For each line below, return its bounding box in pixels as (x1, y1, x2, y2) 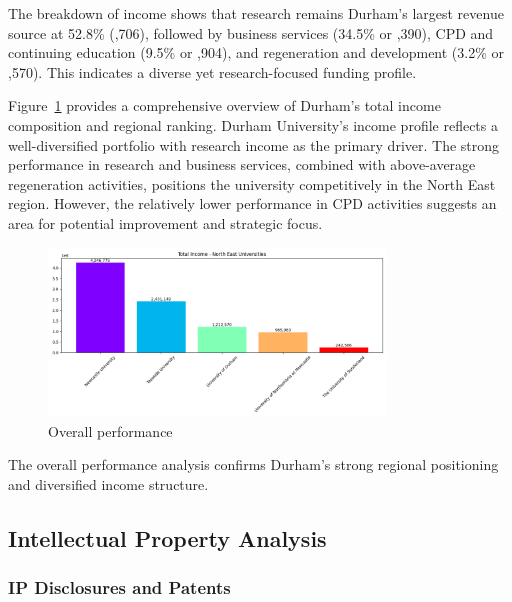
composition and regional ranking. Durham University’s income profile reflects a (8, 114, 498, 135)
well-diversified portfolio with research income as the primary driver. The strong (8, 134, 500, 155)
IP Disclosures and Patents (8, 575, 231, 600)
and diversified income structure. (8, 473, 209, 494)
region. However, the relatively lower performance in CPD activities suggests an (8, 193, 497, 214)
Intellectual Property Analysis (8, 522, 327, 553)
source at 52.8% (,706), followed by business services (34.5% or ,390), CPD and (8, 22, 494, 43)
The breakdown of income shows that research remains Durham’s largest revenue (8, 3, 504, 23)
